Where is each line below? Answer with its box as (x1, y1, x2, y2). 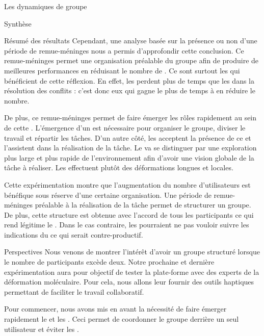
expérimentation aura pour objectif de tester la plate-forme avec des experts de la (4, 266, 259, 277)
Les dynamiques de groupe (4, 1, 87, 11)
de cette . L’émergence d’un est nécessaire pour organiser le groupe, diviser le (4, 122, 246, 133)
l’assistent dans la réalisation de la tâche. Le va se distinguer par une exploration (4, 142, 257, 153)
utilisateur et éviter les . (4, 323, 79, 334)
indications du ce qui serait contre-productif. (4, 229, 143, 240)
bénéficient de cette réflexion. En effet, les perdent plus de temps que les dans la (4, 75, 254, 86)
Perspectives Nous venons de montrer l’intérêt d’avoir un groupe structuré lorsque (4, 246, 260, 257)
